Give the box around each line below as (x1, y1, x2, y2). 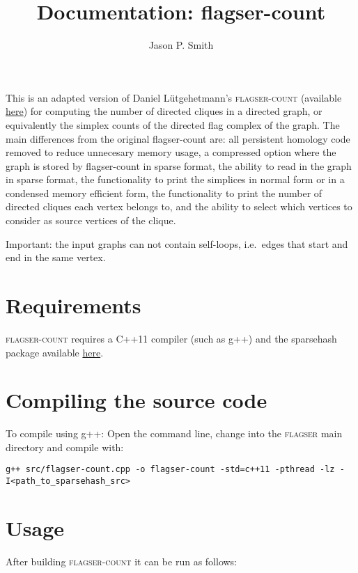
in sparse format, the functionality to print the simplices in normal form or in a (6, 172, 345, 187)
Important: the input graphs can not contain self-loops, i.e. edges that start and (6, 236, 348, 251)
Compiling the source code (6, 386, 267, 414)
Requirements (6, 291, 141, 320)
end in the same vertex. (6, 250, 106, 265)
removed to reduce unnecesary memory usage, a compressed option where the (6, 145, 336, 159)
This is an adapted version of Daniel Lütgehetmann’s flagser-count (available (6, 90, 342, 104)
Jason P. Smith (148, 38, 214, 52)
